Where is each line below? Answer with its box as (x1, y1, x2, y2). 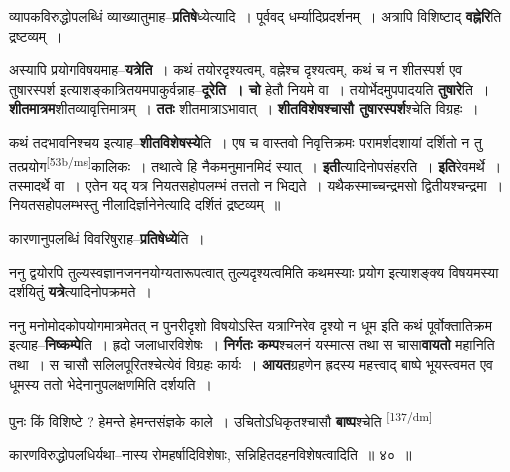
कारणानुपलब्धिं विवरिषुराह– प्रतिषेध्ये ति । (9, 228, 205, 248)
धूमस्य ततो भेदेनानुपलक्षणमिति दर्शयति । (9, 373, 212, 394)
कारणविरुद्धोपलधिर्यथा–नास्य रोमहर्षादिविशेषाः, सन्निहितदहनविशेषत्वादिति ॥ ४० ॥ (9, 444, 412, 465)
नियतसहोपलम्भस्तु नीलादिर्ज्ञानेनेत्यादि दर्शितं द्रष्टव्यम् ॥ (9, 194, 281, 215)
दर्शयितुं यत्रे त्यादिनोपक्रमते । (9, 281, 152, 302)
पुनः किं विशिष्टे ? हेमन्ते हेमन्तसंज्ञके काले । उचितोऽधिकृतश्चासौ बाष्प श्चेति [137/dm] (9, 408, 433, 431)
